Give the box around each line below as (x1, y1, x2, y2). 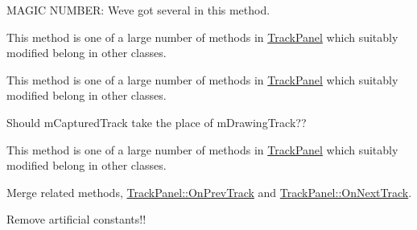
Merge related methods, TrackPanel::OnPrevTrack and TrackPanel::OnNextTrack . (6, 183, 412, 200)
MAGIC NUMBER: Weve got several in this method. (6, 2, 270, 18)
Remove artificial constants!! (6, 211, 147, 228)
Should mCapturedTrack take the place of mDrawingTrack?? (6, 113, 307, 130)
